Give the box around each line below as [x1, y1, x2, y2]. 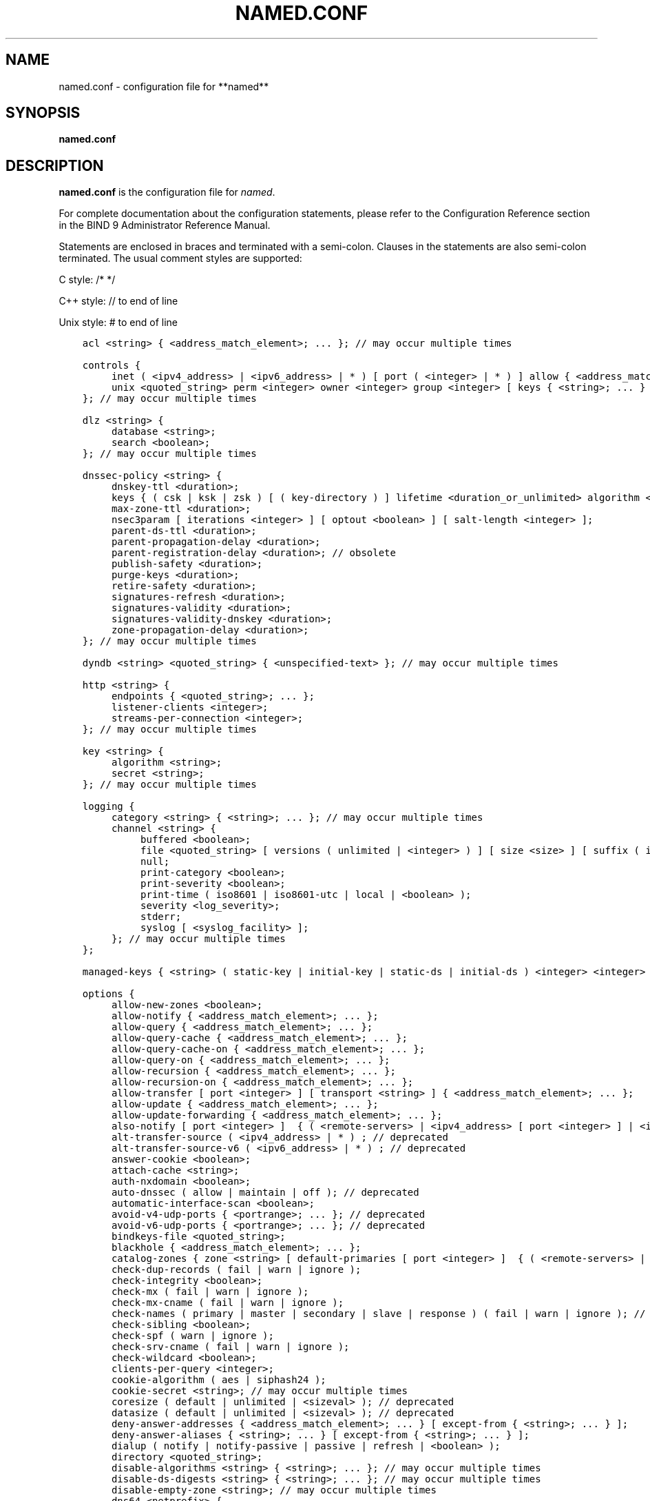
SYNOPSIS [6, 104, 81, 122]
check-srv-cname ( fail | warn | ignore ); [111, 1341, 350, 1353]
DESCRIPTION [6, 156, 104, 174]
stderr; [140, 911, 182, 923]
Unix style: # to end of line [59, 316, 178, 329]
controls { [82, 360, 141, 371]
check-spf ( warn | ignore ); [111, 1330, 274, 1342]
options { [82, 988, 135, 1000]
